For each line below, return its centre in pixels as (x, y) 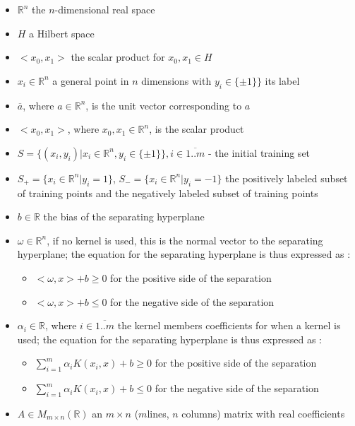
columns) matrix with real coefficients (263, 413)
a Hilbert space (62, 33)
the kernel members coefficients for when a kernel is (229, 325)
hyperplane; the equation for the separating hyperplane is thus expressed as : (184, 254)
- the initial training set (259, 152)
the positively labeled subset (287, 178)
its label (282, 80)
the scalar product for (118, 57)
